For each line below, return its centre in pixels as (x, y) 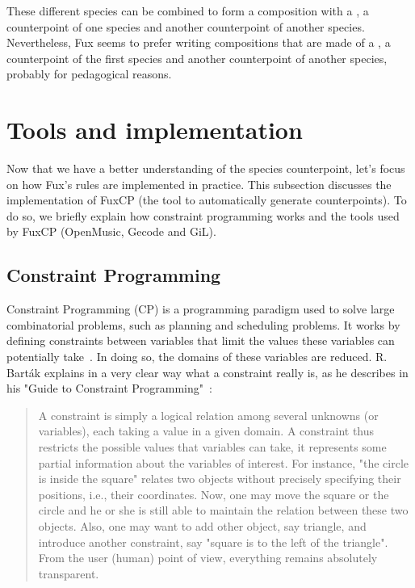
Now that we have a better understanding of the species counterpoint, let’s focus (206, 168)
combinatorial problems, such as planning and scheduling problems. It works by (203, 324)
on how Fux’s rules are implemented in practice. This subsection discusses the (199, 184)
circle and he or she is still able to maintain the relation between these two (223, 510)
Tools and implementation (155, 130)
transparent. (69, 573)
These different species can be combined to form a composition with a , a (188, 10)
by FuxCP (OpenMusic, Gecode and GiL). (111, 231)
